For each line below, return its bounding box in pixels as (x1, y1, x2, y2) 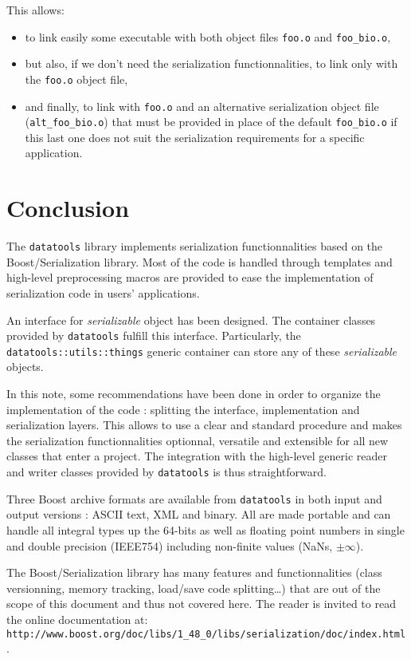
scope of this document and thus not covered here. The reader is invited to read (6, 595, 396, 612)
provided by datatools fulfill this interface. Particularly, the (6, 327, 301, 344)
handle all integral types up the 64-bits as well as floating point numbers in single (6, 521, 405, 538)
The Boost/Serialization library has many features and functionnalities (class (6, 564, 382, 581)
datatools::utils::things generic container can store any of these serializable (6, 342, 397, 359)
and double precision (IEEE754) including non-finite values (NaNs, (6, 537, 333, 554)
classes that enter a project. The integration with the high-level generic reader (6, 448, 387, 464)
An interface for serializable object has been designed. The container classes (6, 311, 376, 328)
